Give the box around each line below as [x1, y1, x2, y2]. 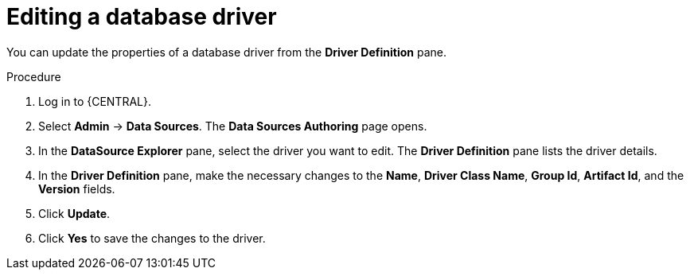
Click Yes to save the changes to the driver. [38, 231, 266, 245]
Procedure [6, 69, 61, 84]
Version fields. [38, 181, 115, 196]
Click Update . [38, 206, 111, 220]
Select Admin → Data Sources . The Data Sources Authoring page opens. [38, 119, 427, 133]
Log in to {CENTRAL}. [38, 94, 151, 108]
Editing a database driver [6, 3, 277, 30]
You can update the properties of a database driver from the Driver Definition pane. [6, 45, 446, 59]
